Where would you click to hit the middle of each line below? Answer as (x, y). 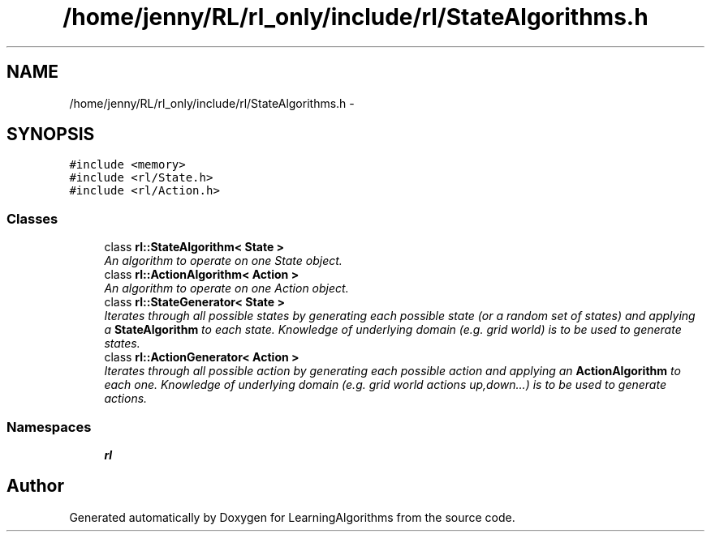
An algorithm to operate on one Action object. (226, 288)
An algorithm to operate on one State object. (223, 261)
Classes (32, 218)
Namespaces (49, 427)
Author (35, 486)
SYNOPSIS (51, 134)
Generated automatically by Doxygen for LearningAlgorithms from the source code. (292, 517)
